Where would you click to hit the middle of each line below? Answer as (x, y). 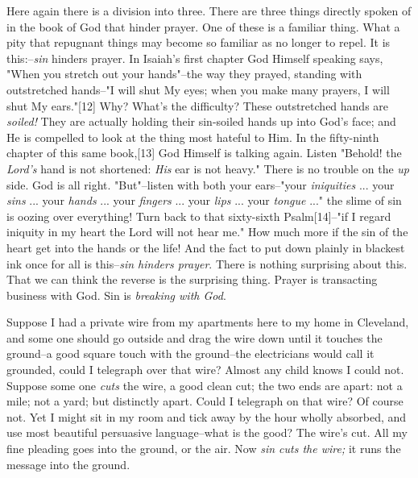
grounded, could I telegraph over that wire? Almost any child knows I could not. (205, 370)
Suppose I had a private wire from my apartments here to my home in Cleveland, (208, 322)
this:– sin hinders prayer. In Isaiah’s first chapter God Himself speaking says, (195, 58)
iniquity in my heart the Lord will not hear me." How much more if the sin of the (207, 232)
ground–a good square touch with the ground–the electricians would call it (190, 353)
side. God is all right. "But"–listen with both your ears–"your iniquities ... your (201, 184)
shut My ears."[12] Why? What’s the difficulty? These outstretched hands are (198, 105)
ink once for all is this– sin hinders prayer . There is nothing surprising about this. (207, 263)
